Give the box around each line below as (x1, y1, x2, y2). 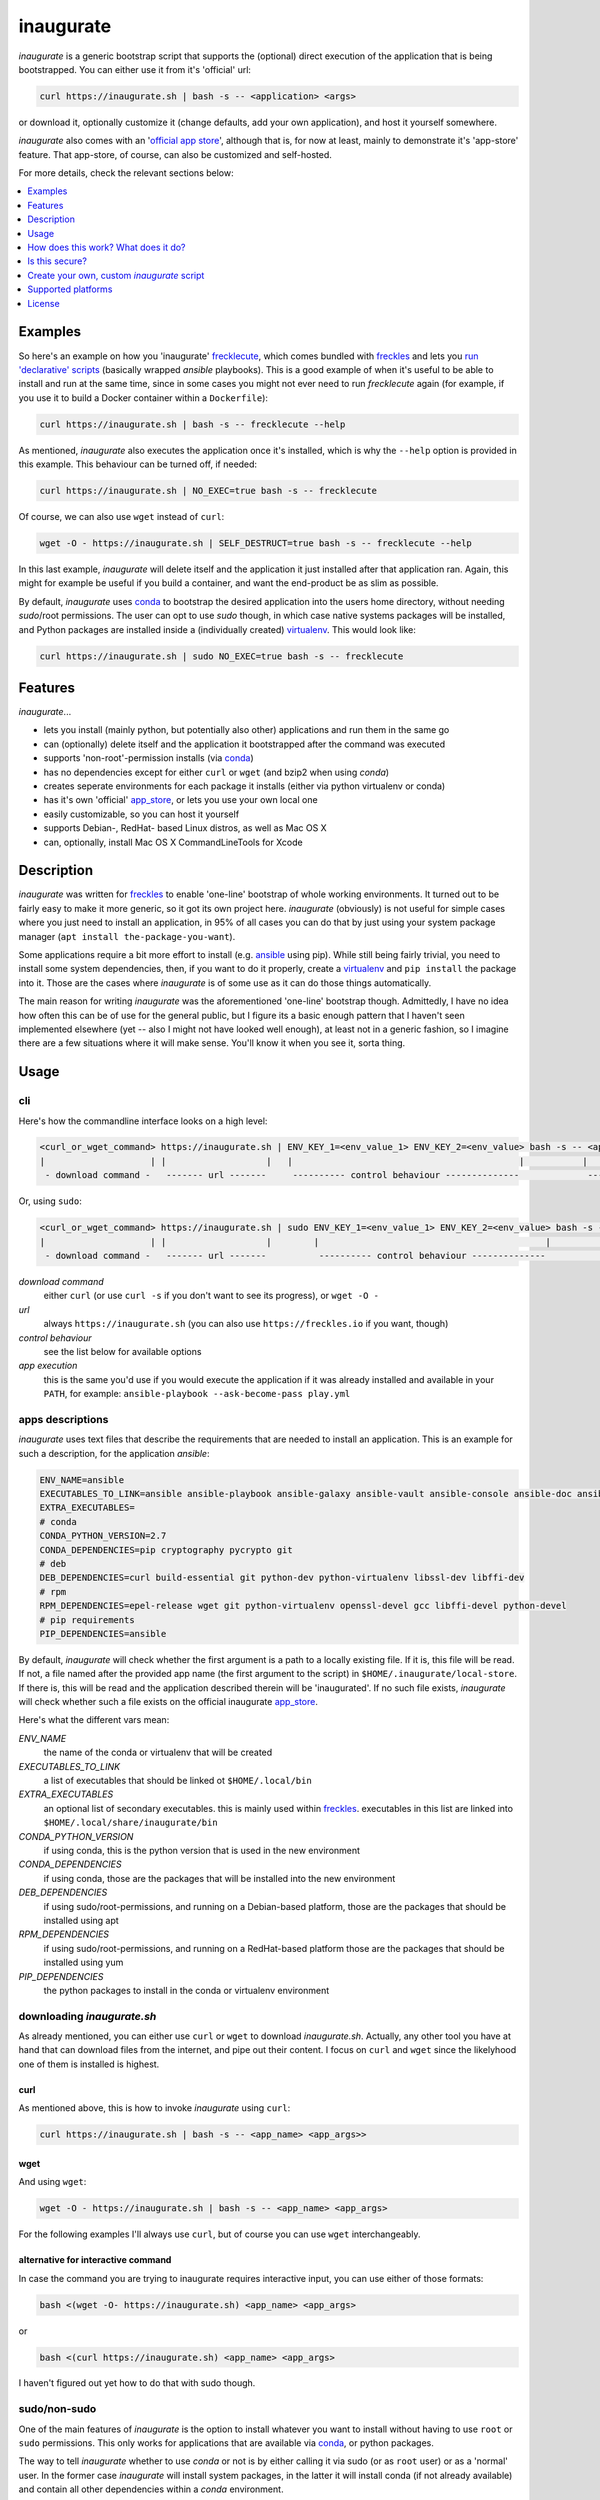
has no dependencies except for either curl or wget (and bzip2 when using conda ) (43, 766, 390, 778)
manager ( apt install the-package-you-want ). (18, 930, 236, 942)
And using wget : (18, 2176, 87, 2188)
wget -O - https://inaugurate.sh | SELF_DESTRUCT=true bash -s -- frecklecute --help (39, 537, 472, 549)
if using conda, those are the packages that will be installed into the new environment (43, 1872, 396, 1884)
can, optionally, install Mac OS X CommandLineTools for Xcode (43, 836, 304, 848)
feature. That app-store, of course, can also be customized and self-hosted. (18, 148, 332, 160)
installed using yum (43, 1956, 124, 1969)
